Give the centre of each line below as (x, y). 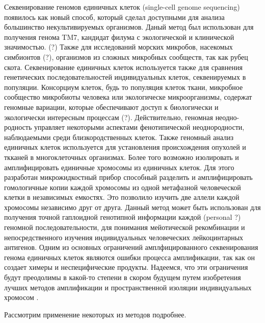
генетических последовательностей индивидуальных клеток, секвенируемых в (125, 77)
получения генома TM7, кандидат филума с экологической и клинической (119, 37)
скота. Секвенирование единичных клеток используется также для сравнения (123, 67)
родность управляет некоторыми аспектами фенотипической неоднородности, (124, 127)
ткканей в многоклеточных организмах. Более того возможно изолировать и (122, 157)
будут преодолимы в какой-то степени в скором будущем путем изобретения (123, 277)
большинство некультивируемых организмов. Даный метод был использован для (129, 27)
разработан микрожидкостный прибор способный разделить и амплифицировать (128, 177)
